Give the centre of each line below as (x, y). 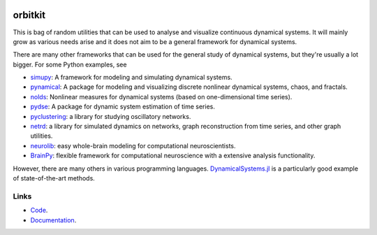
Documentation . (53, 220)
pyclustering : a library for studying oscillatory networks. (111, 116)
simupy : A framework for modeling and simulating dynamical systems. (132, 78)
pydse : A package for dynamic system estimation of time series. (123, 107)
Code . (39, 211)
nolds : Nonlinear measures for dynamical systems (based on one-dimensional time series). (161, 97)
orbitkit (29, 15)
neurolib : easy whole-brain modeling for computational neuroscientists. (133, 145)
